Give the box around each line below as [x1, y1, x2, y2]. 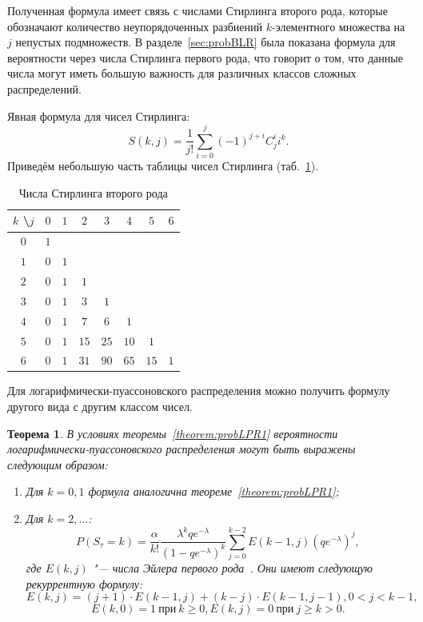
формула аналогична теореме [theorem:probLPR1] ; [88, 483, 339, 500]
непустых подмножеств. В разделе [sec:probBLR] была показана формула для [15, 34, 396, 50]
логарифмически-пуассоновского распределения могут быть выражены [7, 441, 356, 457]
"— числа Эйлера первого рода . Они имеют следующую [92, 559, 373, 576]
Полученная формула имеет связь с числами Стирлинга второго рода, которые [7, 2, 388, 18]
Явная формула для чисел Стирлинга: [7, 107, 190, 124]
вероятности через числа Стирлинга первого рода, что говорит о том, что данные [7, 49, 403, 66]
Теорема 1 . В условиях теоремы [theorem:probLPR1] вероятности [7, 425, 338, 441]
